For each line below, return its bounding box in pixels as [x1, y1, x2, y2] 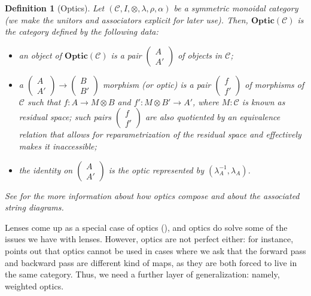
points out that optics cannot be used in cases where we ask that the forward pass [5, 244, 306, 257]
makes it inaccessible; [19, 139, 97, 152]
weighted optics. [5, 279, 64, 292]
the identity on [19, 163, 73, 176]
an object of [19, 48, 62, 61]
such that [27, 95, 61, 108]
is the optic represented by [108, 163, 205, 176]
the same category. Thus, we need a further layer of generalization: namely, [5, 268, 280, 280]
